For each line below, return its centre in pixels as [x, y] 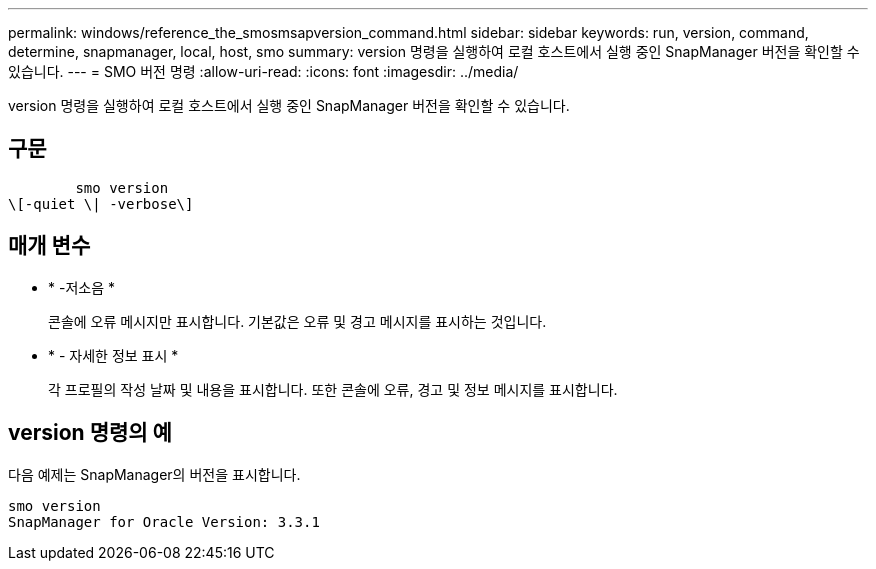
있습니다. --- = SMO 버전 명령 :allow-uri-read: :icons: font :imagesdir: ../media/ [263, 71]
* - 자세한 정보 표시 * [113, 355]
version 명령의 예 [90, 433]
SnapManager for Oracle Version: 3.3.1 [164, 521]
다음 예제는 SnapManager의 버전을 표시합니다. [154, 474]
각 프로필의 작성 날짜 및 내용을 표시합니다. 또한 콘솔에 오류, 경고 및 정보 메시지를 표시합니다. [333, 389]
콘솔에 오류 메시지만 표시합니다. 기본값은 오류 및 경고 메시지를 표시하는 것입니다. [297, 321]
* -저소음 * [81, 287]
